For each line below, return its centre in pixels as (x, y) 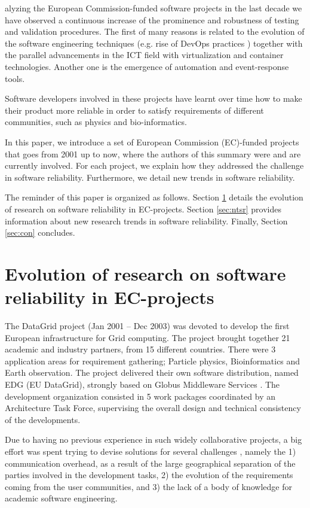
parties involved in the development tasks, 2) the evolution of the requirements (149, 475)
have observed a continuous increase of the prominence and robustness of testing (152, 19)
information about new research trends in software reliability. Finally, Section (146, 220)
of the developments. (43, 419)
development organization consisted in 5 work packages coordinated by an (140, 396)
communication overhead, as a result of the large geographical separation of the (150, 463)
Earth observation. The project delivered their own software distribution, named (152, 372)
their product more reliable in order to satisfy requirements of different (134, 110)
